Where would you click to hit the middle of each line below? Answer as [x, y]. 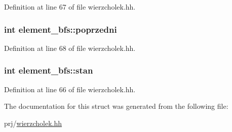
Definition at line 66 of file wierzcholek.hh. [70, 89]
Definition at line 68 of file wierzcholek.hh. [70, 48]
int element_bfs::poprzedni [61, 29]
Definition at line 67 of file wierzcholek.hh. [70, 7]
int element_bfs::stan [49, 70]
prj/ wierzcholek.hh [33, 123]
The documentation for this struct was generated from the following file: [116, 106]
